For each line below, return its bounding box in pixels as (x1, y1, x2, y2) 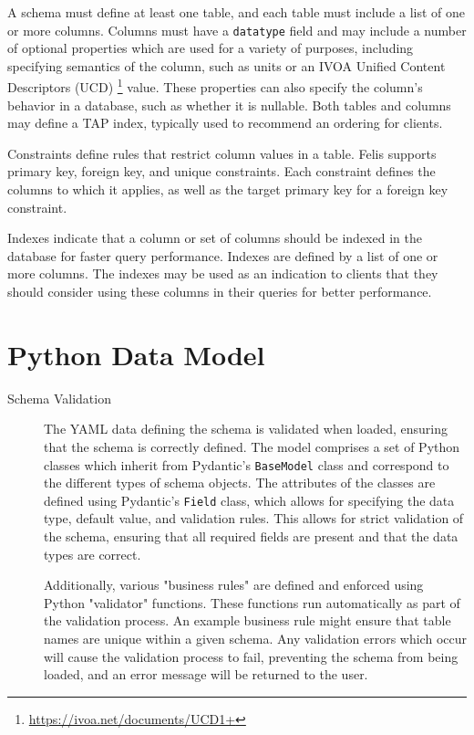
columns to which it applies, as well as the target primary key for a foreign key (7, 180, 448, 199)
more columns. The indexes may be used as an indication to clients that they (7, 264, 438, 283)
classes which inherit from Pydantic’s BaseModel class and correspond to (44, 455, 449, 474)
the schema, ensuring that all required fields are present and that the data (44, 527, 459, 546)
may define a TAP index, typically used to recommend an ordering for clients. (7, 113, 443, 132)
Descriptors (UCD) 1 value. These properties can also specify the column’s (7, 75, 423, 97)
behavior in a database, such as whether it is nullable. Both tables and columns (7, 95, 451, 114)
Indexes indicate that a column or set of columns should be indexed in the (7, 228, 422, 247)
